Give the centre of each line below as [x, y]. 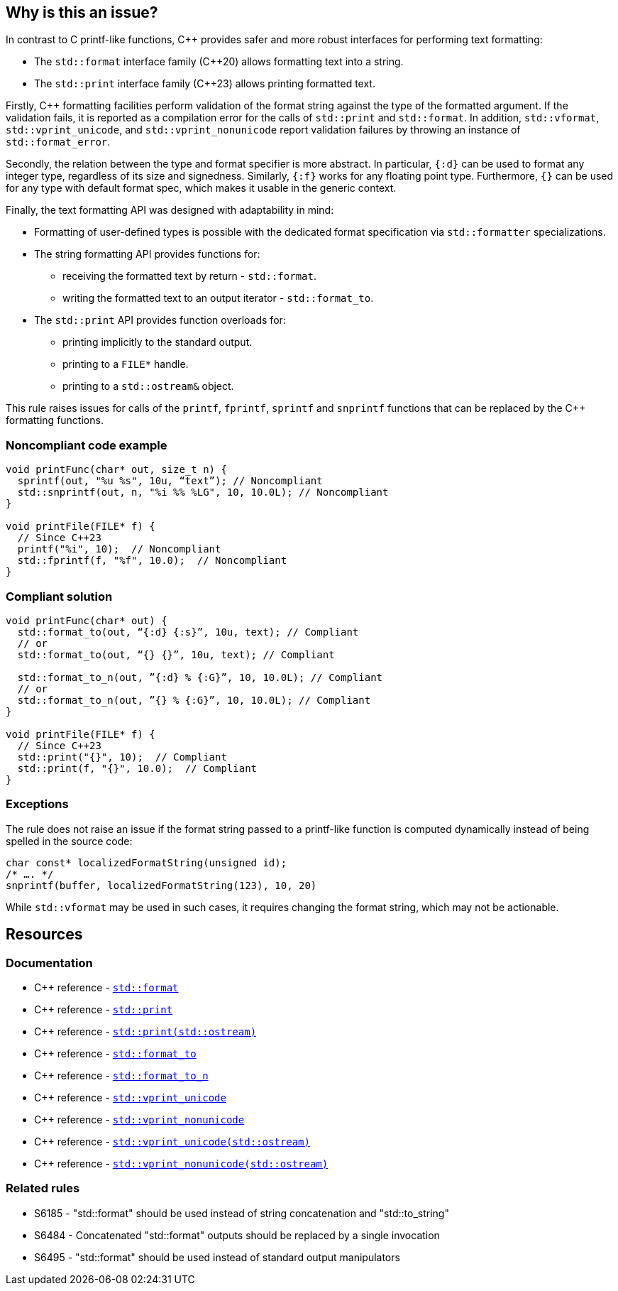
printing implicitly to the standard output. [158, 342]
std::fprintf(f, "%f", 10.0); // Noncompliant [152, 561]
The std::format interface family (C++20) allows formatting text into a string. [219, 62]
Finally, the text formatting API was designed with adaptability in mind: [170, 210]
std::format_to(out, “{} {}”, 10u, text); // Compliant [176, 654]
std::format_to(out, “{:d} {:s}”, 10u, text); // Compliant [188, 632]
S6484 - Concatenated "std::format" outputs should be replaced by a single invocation [237, 1235]
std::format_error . [58, 142]
